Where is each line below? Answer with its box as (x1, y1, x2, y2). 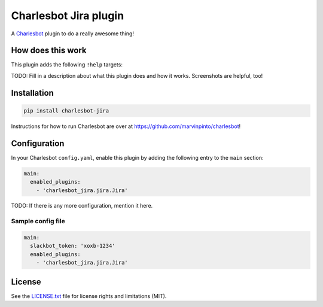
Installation (11, 87, 54, 98)
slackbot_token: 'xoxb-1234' (30, 242, 116, 250)
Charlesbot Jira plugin (11, 9, 124, 22)
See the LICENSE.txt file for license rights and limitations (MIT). (11, 292, 167, 299)
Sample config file (11, 217, 65, 226)
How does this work (11, 45, 87, 56)
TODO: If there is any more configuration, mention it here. (11, 202, 153, 209)
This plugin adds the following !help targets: (11, 61, 123, 68)
